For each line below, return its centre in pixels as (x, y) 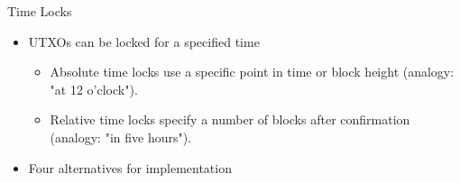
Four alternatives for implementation (130, 167)
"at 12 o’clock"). (94, 89)
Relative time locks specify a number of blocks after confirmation (230, 119)
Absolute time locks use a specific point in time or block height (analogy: (252, 72)
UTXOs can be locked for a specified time (144, 41)
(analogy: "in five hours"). (121, 137)
